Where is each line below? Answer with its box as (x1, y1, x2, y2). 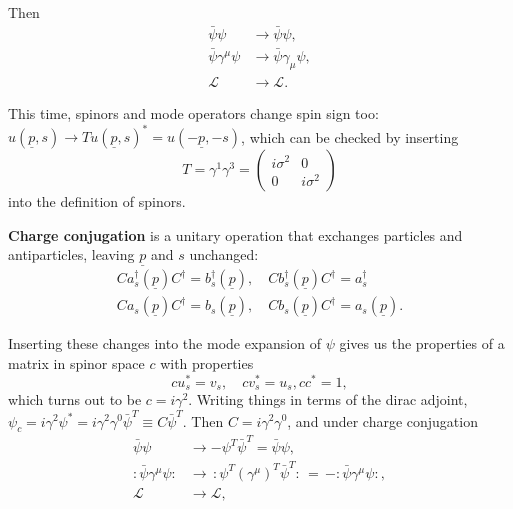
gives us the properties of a (339, 333, 505, 354)
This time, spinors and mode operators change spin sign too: (8, 102, 379, 123)
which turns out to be (8, 389, 142, 410)
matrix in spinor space (8, 353, 145, 374)
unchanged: (189, 244, 259, 265)
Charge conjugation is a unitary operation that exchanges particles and (8, 224, 463, 245)
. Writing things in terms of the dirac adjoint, (188, 389, 468, 410)
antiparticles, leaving (8, 244, 135, 265)
